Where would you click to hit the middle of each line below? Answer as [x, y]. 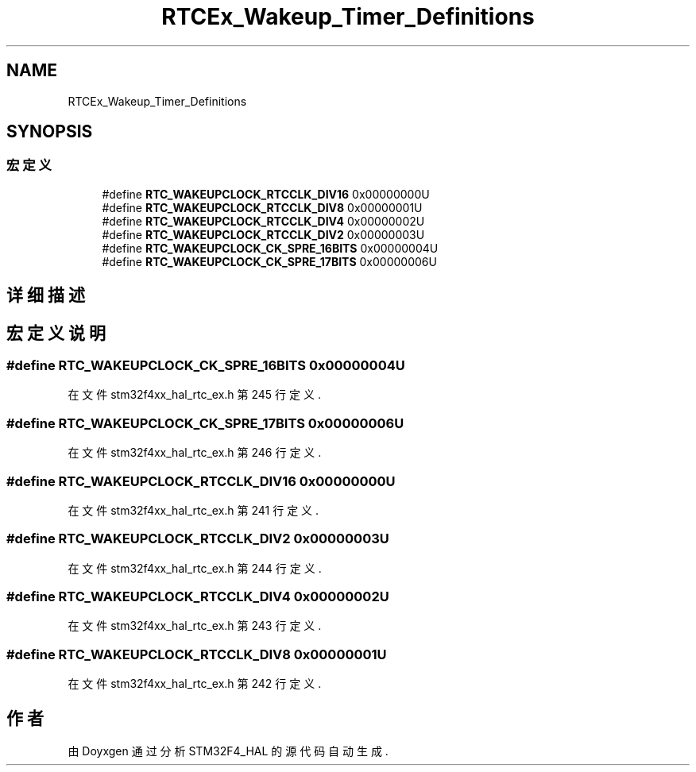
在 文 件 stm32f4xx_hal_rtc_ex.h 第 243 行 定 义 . [195, 626]
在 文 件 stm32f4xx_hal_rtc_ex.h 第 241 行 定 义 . [193, 510]
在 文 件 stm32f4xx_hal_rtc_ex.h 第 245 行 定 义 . [194, 395]
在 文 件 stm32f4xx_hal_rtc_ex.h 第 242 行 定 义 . [195, 684]
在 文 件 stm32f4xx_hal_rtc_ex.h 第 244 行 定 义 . [195, 568]
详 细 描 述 [46, 295]
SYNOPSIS [50, 132]
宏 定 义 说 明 [56, 333]
